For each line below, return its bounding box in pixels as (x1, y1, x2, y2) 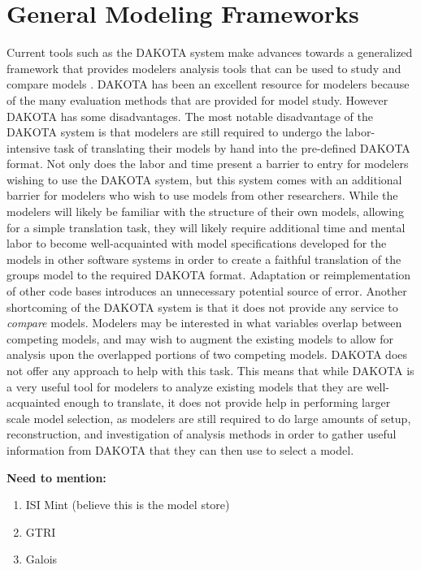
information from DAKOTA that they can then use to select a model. (7, 441, 354, 458)
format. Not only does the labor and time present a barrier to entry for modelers (7, 155, 409, 172)
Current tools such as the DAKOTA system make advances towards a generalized (7, 44, 413, 61)
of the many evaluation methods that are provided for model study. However (7, 91, 388, 108)
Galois (25, 551, 58, 568)
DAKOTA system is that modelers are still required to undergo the (7, 123, 342, 140)
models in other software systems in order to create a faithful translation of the (7, 250, 401, 267)
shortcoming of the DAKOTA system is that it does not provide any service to (7, 298, 398, 315)
